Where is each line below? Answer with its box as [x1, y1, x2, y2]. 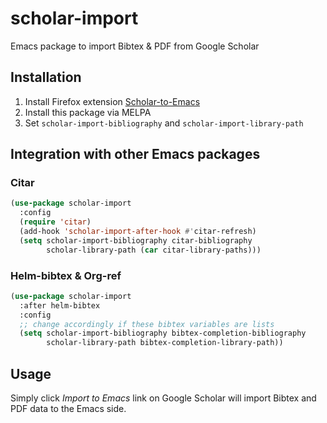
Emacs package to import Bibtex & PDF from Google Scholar [10, 40, 260, 52]
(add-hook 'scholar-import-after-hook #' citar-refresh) [19, 227, 257, 237]
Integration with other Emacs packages [10, 146, 261, 163]
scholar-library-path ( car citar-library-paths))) [46, 245, 262, 255]
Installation [10, 69, 82, 86]
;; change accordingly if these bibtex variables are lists [19, 319, 275, 329]
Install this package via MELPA [24, 106, 152, 118]
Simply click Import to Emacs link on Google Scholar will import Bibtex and [10, 392, 317, 404]
